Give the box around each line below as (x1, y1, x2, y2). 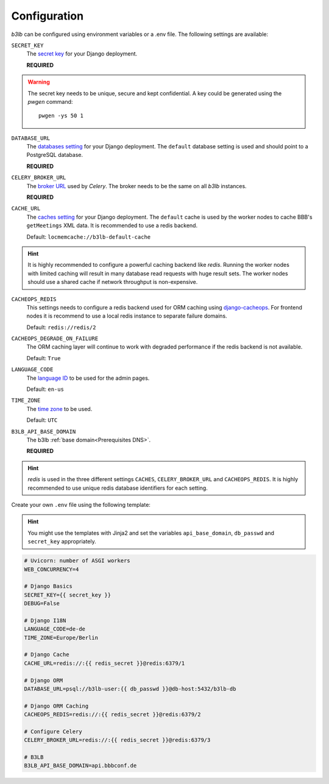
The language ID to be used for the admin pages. (26, 374, 150, 382)
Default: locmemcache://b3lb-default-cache (26, 233, 151, 241)
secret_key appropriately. (27, 538, 97, 545)
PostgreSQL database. (26, 151, 83, 159)
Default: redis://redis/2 (26, 324, 96, 331)
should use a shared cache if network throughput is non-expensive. (27, 278, 198, 286)
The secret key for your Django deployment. (26, 50, 138, 57)
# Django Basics (24, 583, 73, 590)
